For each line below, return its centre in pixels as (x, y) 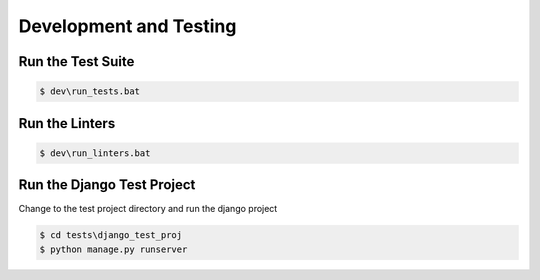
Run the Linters (67, 123)
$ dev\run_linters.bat (95, 153)
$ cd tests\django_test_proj (111, 235)
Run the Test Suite (76, 61)
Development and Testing (127, 26)
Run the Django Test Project (107, 185)
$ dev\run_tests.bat (89, 91)
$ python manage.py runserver (113, 249)
